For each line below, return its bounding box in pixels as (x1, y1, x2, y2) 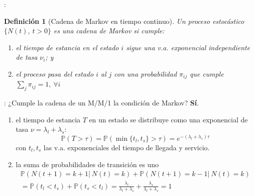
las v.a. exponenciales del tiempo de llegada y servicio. (43, 142, 210, 153)
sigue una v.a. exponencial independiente (126, 42, 250, 52)
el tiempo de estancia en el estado (15, 42, 119, 52)
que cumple (190, 68, 224, 79)
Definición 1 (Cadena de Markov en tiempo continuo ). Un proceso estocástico (4, 15, 245, 26)
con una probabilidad (114, 68, 177, 79)
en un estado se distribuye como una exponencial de (89, 114, 248, 124)
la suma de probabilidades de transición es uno (15, 159, 159, 169)
